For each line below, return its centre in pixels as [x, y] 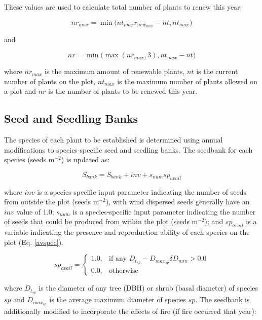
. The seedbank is [222, 299]
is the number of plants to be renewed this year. [123, 91]
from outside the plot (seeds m [52, 202]
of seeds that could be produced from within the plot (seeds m [101, 221]
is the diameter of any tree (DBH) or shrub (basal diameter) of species [148, 288]
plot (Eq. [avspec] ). [34, 242]
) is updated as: [85, 159]
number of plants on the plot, [50, 81]
